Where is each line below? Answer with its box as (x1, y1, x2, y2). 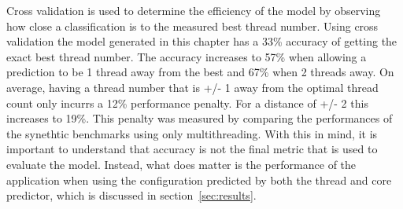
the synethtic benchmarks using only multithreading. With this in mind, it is (6, 125, 378, 141)
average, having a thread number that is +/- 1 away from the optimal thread (6, 79, 379, 95)
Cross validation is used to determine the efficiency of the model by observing (6, 2, 381, 18)
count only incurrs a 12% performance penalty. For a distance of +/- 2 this (6, 94, 368, 111)
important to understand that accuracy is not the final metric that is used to (6, 141, 378, 157)
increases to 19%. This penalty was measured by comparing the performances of (6, 110, 393, 126)
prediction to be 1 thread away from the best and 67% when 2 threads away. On (6, 64, 394, 80)
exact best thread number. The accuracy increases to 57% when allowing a (6, 48, 367, 64)
